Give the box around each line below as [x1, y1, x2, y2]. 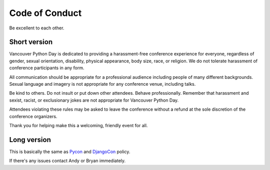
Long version [9, 135, 51, 144]
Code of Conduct [9, 7, 82, 18]
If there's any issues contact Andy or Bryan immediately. [9, 158, 126, 164]
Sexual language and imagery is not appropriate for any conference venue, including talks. [9, 81, 196, 87]
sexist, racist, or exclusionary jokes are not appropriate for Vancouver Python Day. [9, 97, 179, 103]
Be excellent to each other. [9, 25, 64, 31]
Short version [9, 38, 53, 46]
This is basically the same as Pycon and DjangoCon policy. [9, 149, 130, 155]
